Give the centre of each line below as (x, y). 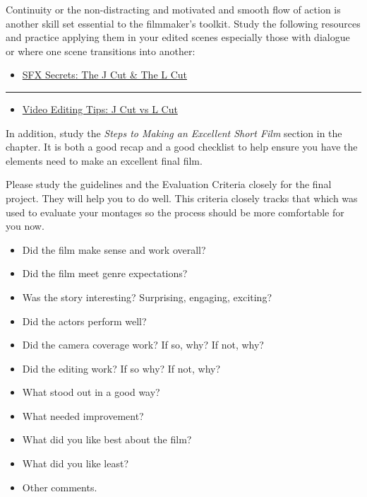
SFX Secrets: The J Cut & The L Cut (105, 75)
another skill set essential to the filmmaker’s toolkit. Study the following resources (183, 23)
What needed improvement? (83, 415)
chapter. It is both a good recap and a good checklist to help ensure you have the (182, 147)
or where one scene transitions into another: (101, 51)
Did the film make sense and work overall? (114, 249)
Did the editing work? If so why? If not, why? (121, 368)
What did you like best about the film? (107, 439)
